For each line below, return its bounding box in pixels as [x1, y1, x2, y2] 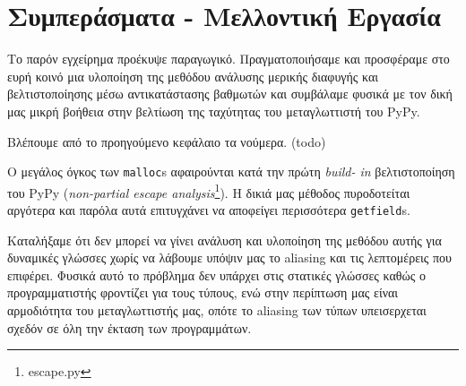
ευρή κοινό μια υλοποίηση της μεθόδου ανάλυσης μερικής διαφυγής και [7, 66, 379, 85]
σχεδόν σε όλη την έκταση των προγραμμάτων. [7, 318, 252, 337]
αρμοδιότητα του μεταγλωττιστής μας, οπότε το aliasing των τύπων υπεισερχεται [7, 301, 427, 320]
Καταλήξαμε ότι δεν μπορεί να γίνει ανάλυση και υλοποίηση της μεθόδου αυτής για [7, 230, 442, 249]
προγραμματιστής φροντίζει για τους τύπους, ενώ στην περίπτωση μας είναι [7, 283, 399, 302]
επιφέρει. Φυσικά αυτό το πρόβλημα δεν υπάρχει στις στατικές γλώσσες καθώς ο [7, 265, 426, 284]
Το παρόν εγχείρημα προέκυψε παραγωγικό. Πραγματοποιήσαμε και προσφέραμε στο [7, 49, 450, 68]
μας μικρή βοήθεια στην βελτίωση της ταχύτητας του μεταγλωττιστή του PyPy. [7, 101, 420, 120]
